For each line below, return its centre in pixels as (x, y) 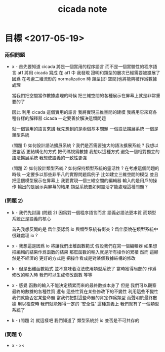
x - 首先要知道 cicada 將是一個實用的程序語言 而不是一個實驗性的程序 (82, 67)
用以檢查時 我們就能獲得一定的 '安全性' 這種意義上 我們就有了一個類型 (88, 304)
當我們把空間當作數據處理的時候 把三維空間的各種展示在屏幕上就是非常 (84, 96)
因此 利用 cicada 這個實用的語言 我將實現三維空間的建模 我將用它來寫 (82, 112)
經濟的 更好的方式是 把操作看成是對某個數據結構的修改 (80, 258)
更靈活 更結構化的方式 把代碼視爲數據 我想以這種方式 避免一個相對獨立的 (86, 152)
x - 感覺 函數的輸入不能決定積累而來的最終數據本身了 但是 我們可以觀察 (84, 285)
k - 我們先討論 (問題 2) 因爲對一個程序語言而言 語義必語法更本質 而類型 (84, 212)
